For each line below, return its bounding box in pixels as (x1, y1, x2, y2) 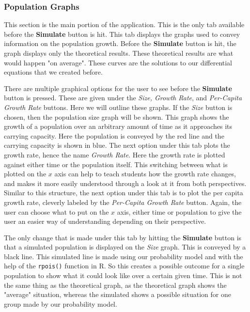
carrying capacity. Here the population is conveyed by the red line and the (4, 130, 224, 140)
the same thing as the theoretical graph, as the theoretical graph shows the (4, 280, 227, 290)
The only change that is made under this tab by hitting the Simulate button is (4, 232, 242, 242)
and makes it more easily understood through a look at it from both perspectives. (4, 178, 247, 188)
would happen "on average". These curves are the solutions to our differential (4, 57, 233, 67)
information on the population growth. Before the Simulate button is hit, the (4, 38, 236, 48)
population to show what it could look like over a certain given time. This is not (4, 270, 242, 281)
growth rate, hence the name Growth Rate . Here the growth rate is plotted (4, 149, 225, 159)
